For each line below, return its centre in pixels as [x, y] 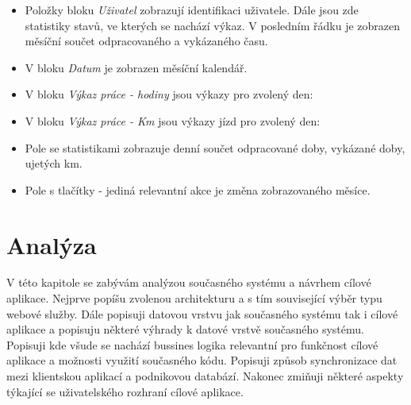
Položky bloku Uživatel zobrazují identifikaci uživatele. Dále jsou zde [192, 10]
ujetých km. [54, 163]
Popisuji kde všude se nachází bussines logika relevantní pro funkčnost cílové [192, 344]
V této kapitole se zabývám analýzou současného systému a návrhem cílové [189, 282]
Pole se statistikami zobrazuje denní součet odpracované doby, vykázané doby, [215, 147]
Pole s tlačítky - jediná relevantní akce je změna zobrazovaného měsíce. [198, 189]
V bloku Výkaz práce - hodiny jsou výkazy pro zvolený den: [169, 94]
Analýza [52, 244]
